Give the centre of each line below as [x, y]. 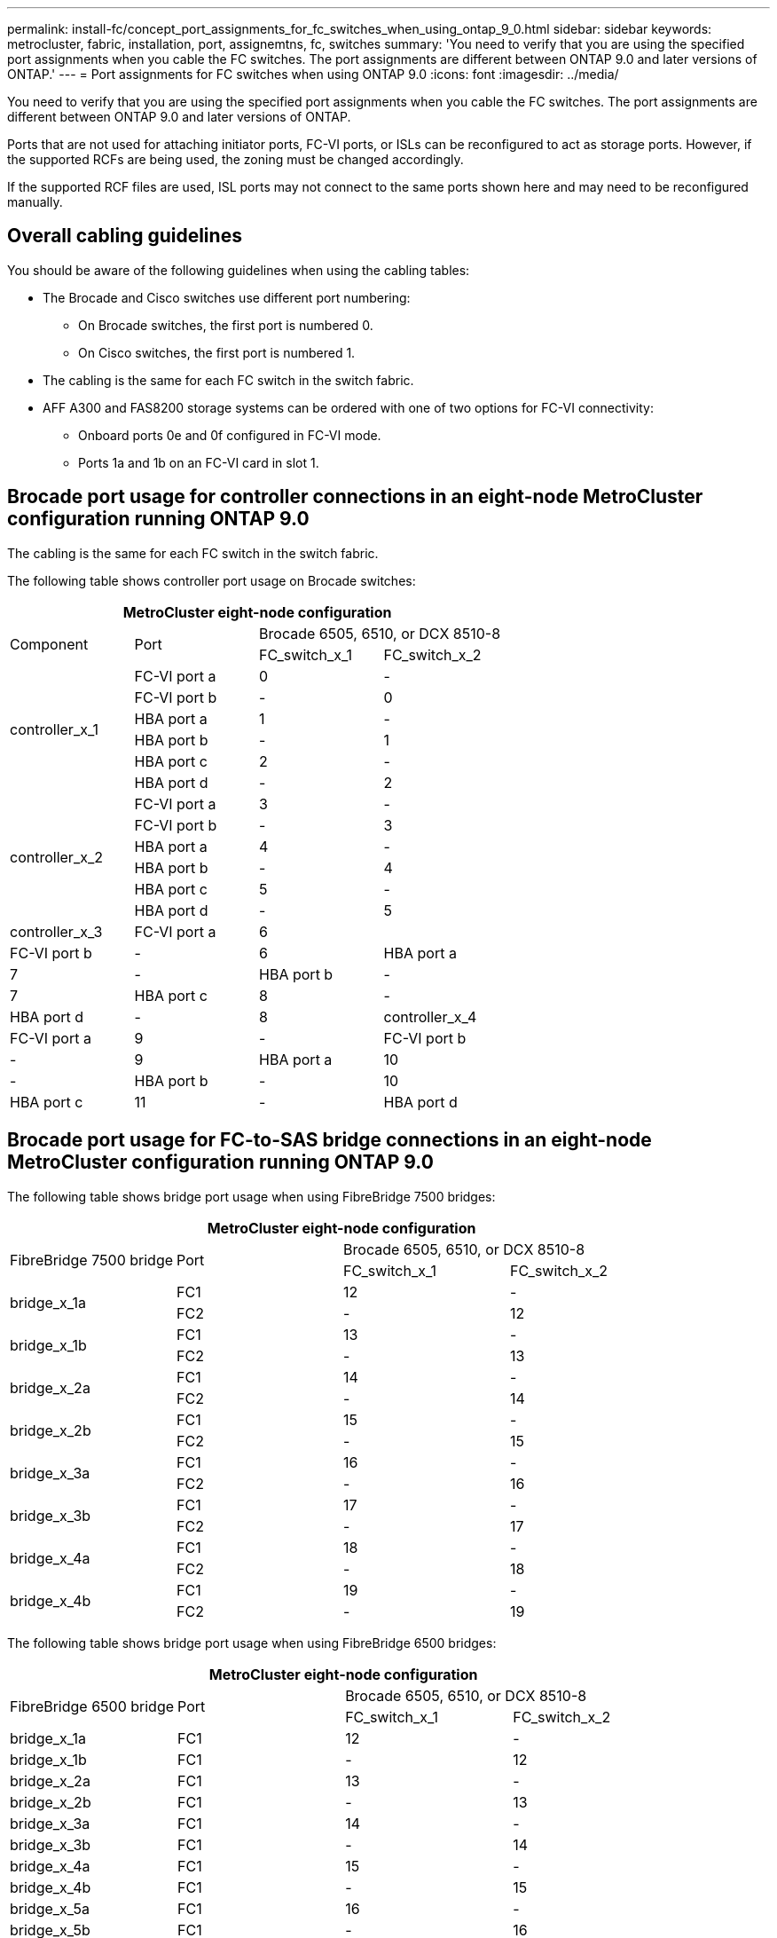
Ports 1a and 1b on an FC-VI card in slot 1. [199, 462]
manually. [35, 202]
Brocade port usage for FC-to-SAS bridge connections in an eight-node [330, 1140]
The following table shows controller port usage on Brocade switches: [212, 580]
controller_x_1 [54, 729]
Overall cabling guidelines [125, 236]
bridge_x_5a [50, 1908]
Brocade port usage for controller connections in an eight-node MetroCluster [355, 497]
